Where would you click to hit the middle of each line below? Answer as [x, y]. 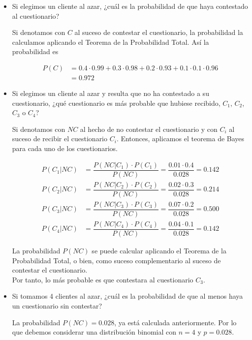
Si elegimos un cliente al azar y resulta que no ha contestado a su [110, 93]
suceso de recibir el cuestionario [60, 139]
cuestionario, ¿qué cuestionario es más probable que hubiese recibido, [116, 103]
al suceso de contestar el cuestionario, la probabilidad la [159, 32]
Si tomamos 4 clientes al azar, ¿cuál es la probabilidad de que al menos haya [127, 296]
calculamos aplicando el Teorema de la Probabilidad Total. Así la [110, 42]
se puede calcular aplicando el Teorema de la [159, 250]
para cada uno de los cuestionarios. [65, 148]
